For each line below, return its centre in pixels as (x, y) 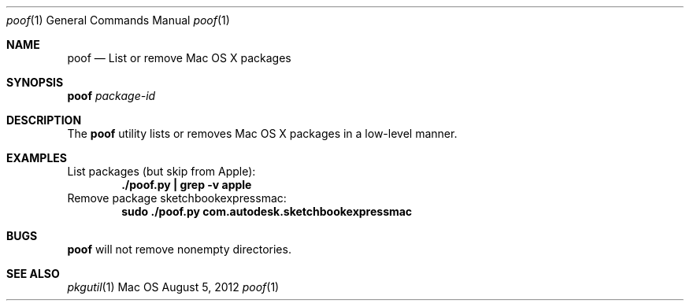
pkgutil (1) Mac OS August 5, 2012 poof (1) (173, 287)
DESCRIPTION (44, 120)
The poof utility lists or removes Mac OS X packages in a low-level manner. (262, 133)
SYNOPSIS (35, 82)
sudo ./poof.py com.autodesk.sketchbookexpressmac (267, 211)
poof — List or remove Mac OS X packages (179, 58)
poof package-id (111, 96)
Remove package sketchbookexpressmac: (177, 198)
